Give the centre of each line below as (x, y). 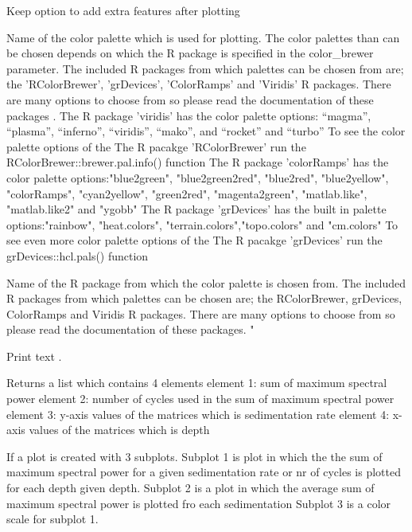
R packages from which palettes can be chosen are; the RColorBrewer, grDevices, (204, 298)
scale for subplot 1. (52, 519)
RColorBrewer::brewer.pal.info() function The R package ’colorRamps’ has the (198, 162)
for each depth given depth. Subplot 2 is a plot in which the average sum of (190, 488)
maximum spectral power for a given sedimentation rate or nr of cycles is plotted (204, 472)
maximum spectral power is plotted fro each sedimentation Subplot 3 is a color (199, 503)
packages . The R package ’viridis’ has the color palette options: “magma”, (189, 115)
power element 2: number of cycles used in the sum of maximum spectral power (200, 399)
